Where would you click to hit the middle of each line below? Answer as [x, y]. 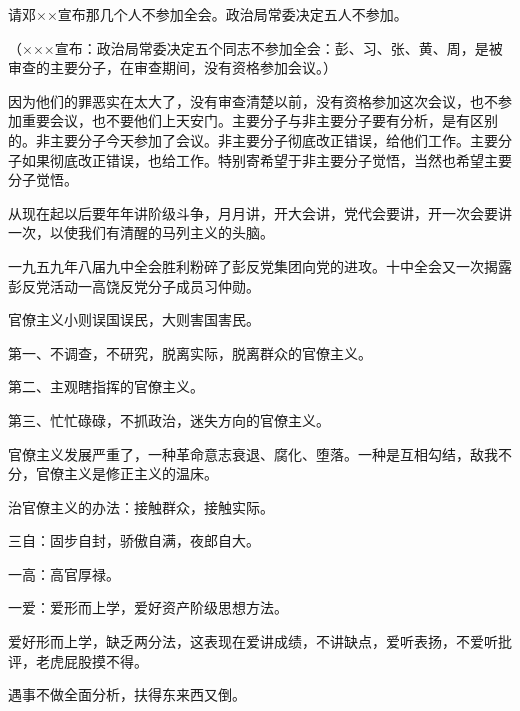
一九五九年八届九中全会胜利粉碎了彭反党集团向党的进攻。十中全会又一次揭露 [260, 265]
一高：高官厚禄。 [64, 573]
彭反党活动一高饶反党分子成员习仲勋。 [134, 285]
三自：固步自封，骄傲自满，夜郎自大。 [134, 540]
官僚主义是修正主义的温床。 [126, 473]
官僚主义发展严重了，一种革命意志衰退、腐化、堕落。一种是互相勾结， [239, 453]
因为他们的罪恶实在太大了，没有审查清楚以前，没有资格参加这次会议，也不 [253, 100]
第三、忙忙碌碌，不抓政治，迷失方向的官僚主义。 [169, 419]
